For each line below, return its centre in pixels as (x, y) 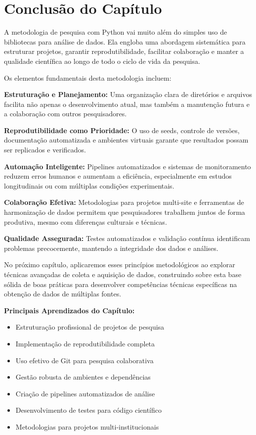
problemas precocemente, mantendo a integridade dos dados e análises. (111, 248)
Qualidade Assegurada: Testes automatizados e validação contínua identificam (127, 238)
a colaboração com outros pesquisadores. (65, 114)
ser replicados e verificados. (45, 150)
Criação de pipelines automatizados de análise (85, 393)
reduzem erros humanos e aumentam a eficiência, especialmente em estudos (118, 176)
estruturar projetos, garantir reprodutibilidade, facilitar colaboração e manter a (124, 51)
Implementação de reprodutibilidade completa (85, 343)
